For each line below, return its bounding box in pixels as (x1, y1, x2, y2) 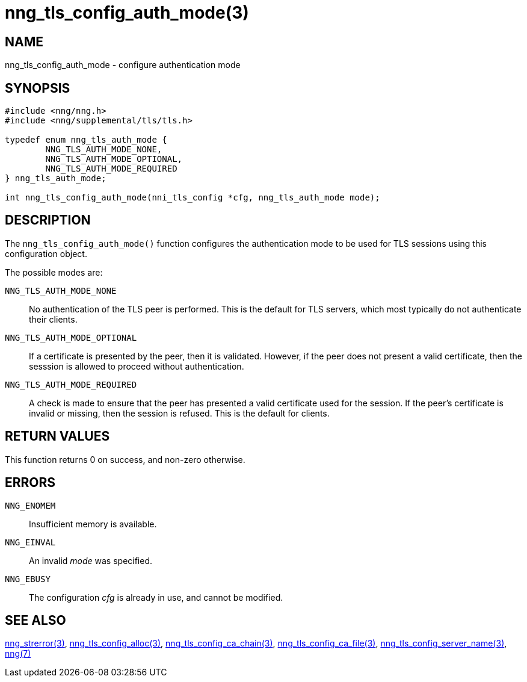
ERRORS (5, 475, 56, 491)
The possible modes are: (5, 267, 103, 277)
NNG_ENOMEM (5, 500, 56, 510)
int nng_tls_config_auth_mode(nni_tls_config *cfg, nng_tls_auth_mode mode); (5, 193, 380, 203)
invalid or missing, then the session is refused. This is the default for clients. (29, 408, 330, 418)
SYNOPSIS (5, 80, 70, 96)
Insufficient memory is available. (29, 518, 157, 529)
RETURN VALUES (5, 429, 110, 444)
